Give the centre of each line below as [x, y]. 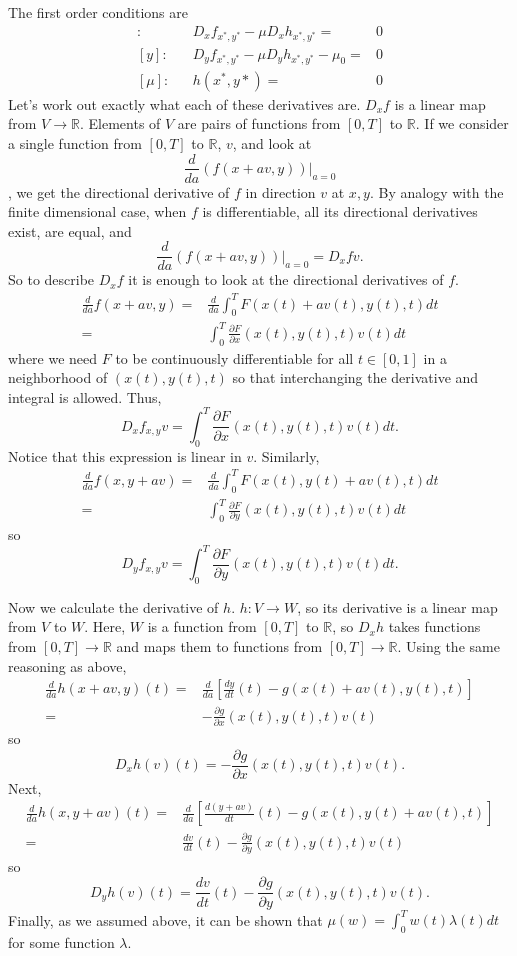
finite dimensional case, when [97, 211]
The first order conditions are [98, 12]
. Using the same [448, 646]
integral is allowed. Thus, [85, 396]
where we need [53, 357]
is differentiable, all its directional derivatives [340, 211]
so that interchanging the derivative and [355, 377]
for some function [61, 941]
